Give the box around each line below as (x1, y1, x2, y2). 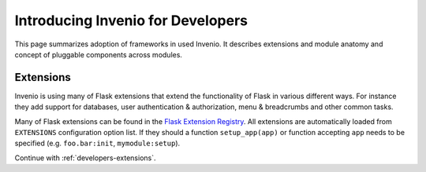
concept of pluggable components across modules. (14, 49, 183, 59)
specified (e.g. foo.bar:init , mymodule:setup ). (14, 138, 181, 148)
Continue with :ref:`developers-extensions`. (14, 153, 156, 163)
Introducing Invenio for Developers (14, 12, 248, 29)
